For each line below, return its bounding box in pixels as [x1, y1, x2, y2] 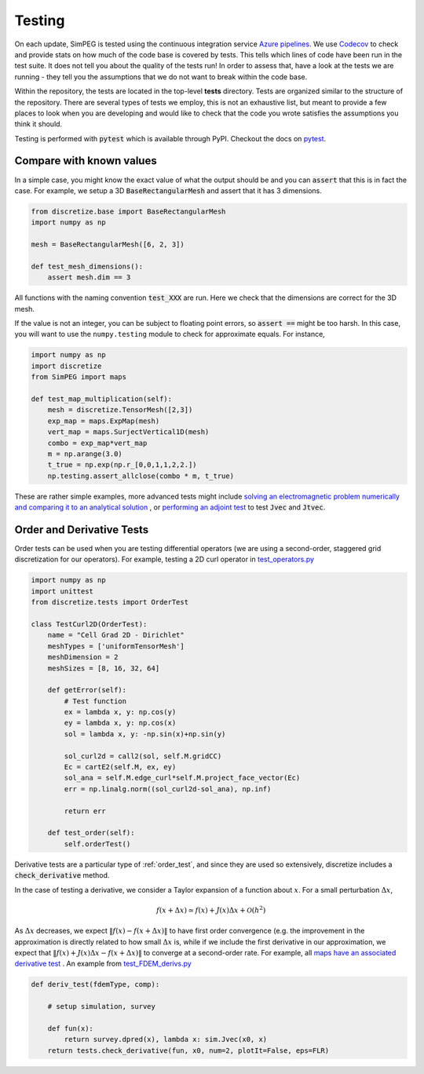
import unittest [31, 586, 94, 596]
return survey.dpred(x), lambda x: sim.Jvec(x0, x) [64, 1035, 268, 1044]
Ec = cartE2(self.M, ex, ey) [64, 762, 177, 772]
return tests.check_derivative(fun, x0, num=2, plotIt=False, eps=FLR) [47, 1046, 330, 1055]
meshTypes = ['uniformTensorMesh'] [47, 641, 185, 651]
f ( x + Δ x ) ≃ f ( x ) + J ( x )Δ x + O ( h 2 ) [155, 904, 266, 915]
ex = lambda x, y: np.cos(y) [64, 707, 177, 717]
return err [64, 806, 106, 816]
